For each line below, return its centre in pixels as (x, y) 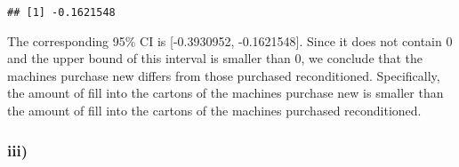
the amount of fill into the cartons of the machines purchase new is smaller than (225, 93)
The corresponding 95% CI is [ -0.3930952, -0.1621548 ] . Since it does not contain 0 (230, 40)
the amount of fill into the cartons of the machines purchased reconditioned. (214, 111)
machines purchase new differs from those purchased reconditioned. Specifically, (224, 75)
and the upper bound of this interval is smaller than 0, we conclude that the (215, 58)
